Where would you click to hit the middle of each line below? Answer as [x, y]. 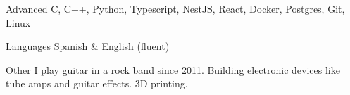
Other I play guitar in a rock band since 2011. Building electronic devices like [173, 69]
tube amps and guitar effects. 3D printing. [97, 83]
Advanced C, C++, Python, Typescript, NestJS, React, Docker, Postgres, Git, [175, 8]
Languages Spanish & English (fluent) [88, 46]
